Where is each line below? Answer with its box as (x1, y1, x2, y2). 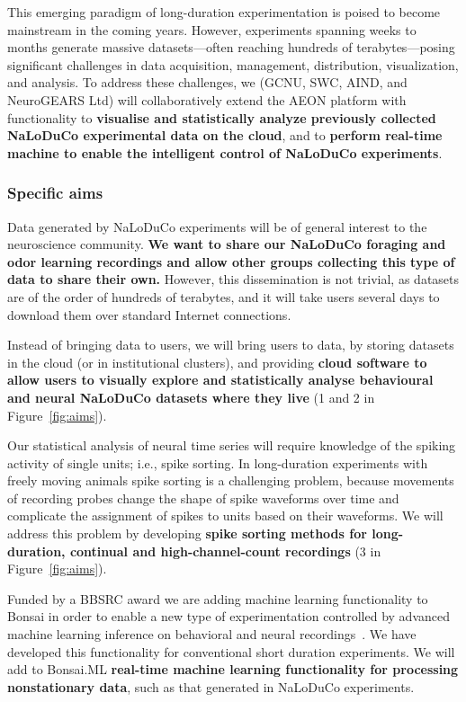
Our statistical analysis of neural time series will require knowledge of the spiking (7, 436, 456, 455)
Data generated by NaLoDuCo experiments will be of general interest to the (7, 217, 427, 235)
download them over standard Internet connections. (7, 305, 291, 324)
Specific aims (7, 182, 103, 204)
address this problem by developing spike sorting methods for (7, 524, 367, 543)
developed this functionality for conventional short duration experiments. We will (7, 642, 455, 661)
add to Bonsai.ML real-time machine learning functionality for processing (7, 660, 459, 679)
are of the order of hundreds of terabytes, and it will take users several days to (7, 287, 440, 306)
